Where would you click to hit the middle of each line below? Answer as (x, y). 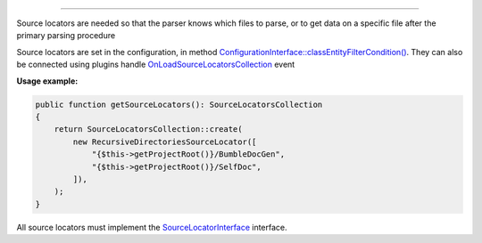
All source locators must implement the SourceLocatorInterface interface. (152, 227)
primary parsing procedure (66, 36)
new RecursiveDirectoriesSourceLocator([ (165, 142)
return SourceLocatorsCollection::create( (148, 130)
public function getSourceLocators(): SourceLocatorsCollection (179, 104)
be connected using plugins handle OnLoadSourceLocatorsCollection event (156, 65)
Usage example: (47, 81)
